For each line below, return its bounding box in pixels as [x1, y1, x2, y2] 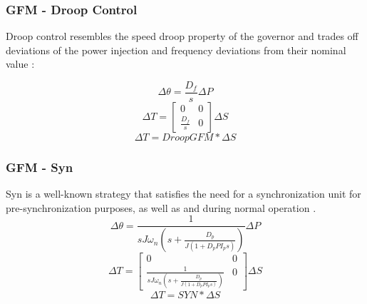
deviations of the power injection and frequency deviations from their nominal [6, 42, 346, 57]
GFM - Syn [6, 158, 73, 176]
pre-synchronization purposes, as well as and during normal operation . [6, 200, 316, 215]
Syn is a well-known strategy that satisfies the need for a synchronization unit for [6, 186, 361, 201]
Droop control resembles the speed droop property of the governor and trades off [6, 29, 358, 44]
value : [6, 56, 35, 71]
